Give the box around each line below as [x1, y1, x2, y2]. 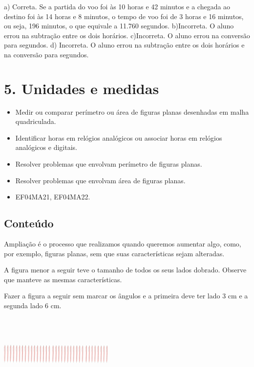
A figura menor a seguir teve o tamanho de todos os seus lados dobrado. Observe [4, 265, 247, 275]
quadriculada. [15, 116, 56, 126]
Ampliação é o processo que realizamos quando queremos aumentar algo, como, [4, 239, 241, 249]
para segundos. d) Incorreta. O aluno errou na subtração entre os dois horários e [4, 40, 245, 50]
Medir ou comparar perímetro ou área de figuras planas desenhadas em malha [15, 106, 249, 117]
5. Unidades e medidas [4, 78, 159, 98]
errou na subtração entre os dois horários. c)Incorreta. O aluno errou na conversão [4, 30, 250, 40]
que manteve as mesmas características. [4, 274, 122, 284]
